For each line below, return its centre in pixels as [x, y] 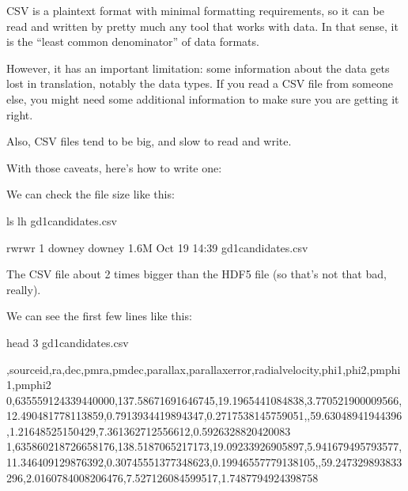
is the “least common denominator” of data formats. [133, 42]
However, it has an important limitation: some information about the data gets [198, 68]
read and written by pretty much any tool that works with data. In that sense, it [202, 26]
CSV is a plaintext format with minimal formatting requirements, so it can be [195, 10]
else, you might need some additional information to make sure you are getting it [203, 98]
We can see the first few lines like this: [99, 316]
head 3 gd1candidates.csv [68, 342]
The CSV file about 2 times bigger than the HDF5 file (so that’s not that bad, [196, 274]
